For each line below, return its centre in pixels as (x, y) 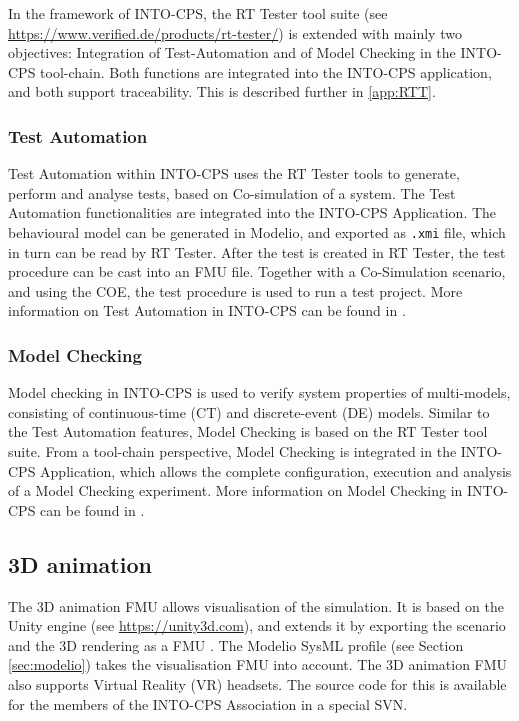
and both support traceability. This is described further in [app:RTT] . (222, 91)
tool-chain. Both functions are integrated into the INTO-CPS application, (266, 71)
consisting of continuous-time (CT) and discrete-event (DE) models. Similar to (249, 411)
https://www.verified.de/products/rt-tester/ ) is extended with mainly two (235, 32)
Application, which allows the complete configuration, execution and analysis (276, 470)
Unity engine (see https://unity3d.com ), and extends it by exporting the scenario (257, 625)
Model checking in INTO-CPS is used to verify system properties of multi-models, (259, 392)
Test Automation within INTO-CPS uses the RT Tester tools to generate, (234, 173)
